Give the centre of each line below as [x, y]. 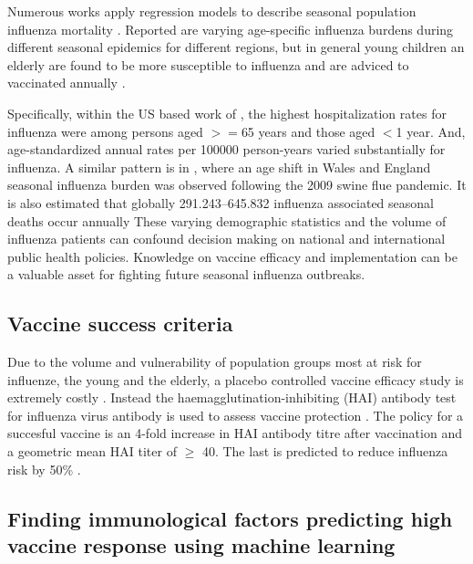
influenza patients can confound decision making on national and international [226, 239]
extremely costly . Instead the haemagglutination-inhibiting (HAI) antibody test [232, 397]
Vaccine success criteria [120, 324]
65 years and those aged [308, 131]
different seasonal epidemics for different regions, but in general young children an [236, 47]
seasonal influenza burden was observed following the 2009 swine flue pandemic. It [237, 185]
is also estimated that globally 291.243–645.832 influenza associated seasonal [221, 202]
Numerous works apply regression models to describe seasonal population [212, 11]
